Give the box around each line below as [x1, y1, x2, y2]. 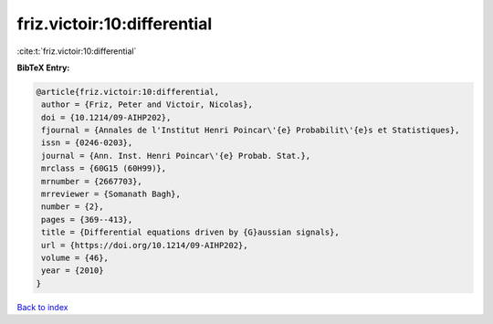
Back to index [16, 301, 68, 312]
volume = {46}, [41, 253, 110, 263]
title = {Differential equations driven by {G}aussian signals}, [41, 227, 340, 237]
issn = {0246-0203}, [41, 138, 133, 148]
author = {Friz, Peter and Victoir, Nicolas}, [41, 99, 253, 110]
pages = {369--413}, [41, 214, 133, 225]
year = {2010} [41, 266, 104, 276]
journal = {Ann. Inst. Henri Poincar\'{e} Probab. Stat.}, [41, 151, 311, 161]
